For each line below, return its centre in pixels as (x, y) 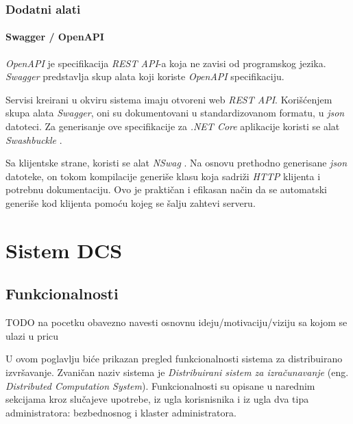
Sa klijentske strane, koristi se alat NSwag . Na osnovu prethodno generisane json (176, 163)
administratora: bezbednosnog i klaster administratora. (121, 412)
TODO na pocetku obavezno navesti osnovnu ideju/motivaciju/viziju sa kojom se (176, 322)
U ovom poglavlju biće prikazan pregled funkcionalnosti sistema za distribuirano (174, 359)
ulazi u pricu (32, 335)
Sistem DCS (64, 250)
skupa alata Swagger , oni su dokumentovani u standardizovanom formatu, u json (175, 113)
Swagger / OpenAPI (55, 37)
